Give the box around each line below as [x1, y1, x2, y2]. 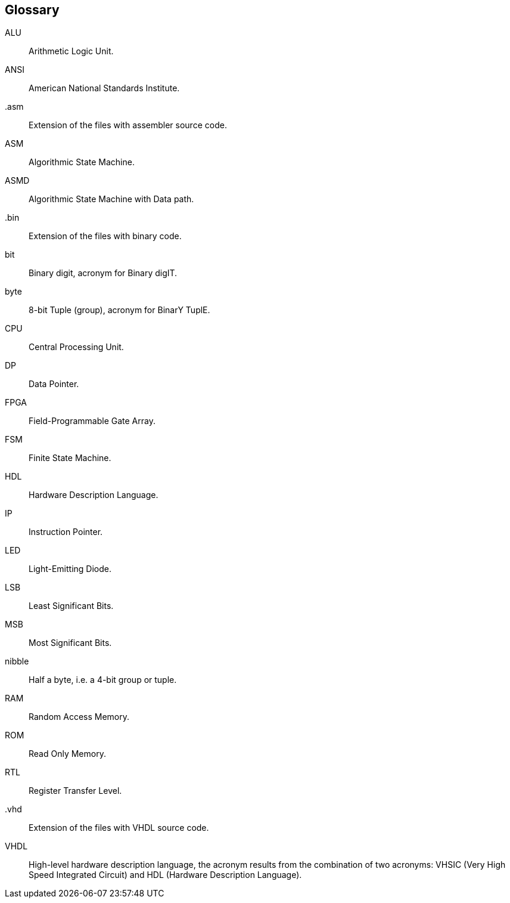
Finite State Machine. [29, 453, 111, 463]
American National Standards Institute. [29, 83, 180, 94]
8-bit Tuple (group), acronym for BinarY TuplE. [29, 305, 210, 316]
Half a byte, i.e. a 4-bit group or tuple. [29, 675, 177, 685]
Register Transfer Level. [29, 786, 122, 796]
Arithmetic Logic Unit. [29, 46, 114, 57]
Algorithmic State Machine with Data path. [29, 194, 194, 205]
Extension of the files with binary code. [29, 231, 182, 242]
